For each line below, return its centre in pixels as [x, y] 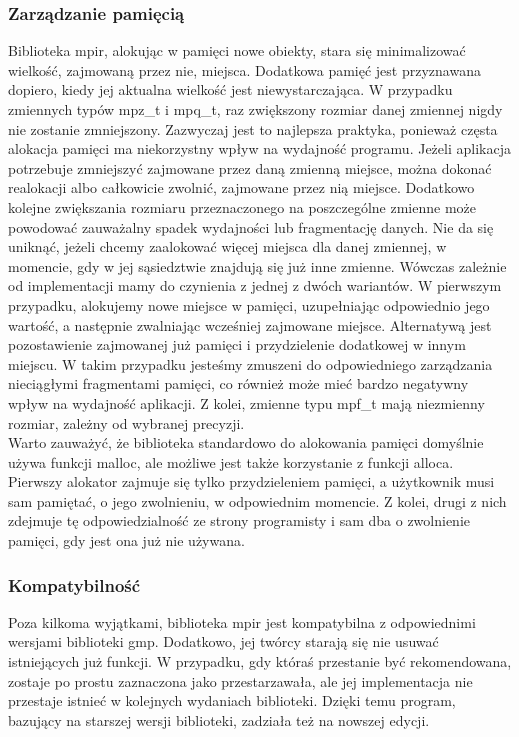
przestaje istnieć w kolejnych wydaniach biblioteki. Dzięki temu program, [232, 700]
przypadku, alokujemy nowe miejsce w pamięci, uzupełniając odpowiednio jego [249, 304]
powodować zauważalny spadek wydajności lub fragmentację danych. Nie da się [251, 226]
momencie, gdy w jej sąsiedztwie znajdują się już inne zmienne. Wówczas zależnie [257, 265]
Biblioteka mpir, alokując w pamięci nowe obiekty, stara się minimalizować [237, 50]
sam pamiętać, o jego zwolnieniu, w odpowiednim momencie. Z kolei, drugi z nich [257, 500]
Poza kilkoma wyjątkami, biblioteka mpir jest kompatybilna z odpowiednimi [242, 621]
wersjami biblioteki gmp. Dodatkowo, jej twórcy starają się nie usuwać [223, 641]
